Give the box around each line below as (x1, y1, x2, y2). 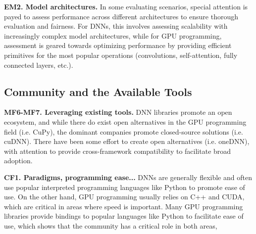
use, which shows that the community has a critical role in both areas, (4, 220, 217, 231)
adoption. (4, 155, 33, 166)
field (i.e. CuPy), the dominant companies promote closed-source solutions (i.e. (4, 126, 243, 137)
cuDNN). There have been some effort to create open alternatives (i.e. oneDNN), (4, 136, 250, 146)
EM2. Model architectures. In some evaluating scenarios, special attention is (4, 1, 248, 11)
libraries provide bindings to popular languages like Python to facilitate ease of (4, 211, 244, 221)
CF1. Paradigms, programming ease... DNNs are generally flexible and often (4, 172, 252, 182)
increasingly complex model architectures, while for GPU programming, (4, 30, 222, 41)
